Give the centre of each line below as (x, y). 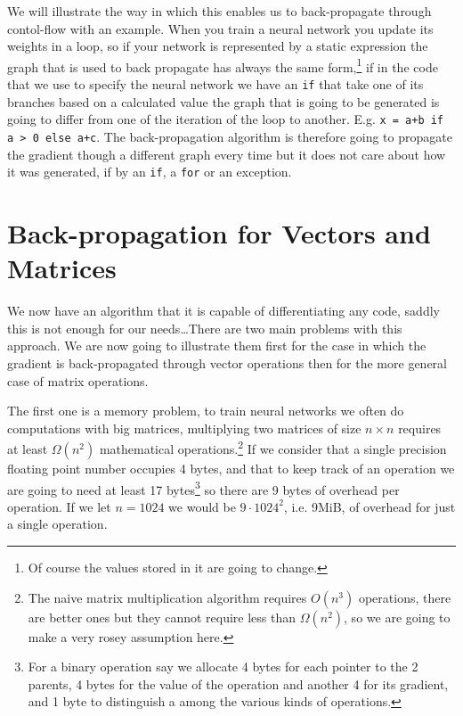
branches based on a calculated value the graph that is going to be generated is (223, 101)
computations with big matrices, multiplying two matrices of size (184, 428)
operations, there (405, 597)
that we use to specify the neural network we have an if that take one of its (215, 84)
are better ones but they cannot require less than (162, 617)
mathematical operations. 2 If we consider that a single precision (273, 447)
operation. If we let (59, 506)
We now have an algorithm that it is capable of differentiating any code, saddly (223, 311)
